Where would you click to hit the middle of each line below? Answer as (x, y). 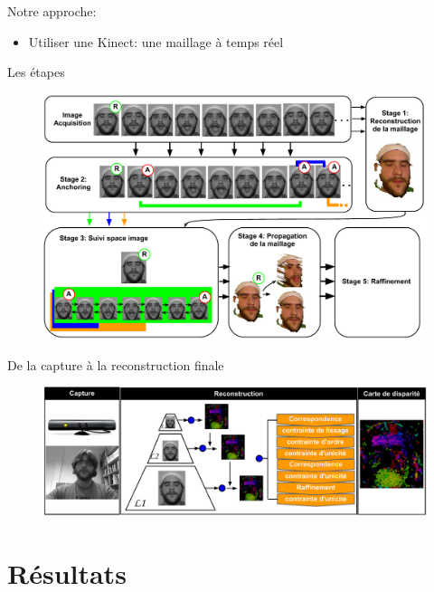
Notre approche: (52, 11)
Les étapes (36, 72)
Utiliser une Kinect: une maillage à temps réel (156, 41)
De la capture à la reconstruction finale (116, 364)
